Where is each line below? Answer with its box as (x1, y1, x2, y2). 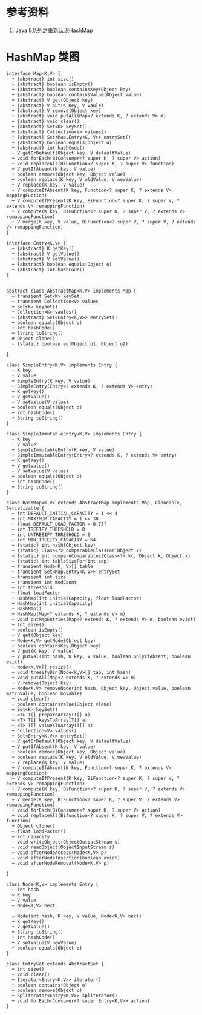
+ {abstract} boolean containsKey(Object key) (11, 86, 131, 93)
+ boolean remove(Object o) (11, 987, 83, 993)
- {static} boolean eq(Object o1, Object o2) (11, 340, 129, 347)
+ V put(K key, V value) (11, 648, 74, 654)
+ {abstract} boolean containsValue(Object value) (11, 91, 142, 98)
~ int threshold (11, 584, 53, 590)
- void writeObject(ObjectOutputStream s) (11, 839, 120, 845)
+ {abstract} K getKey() (11, 245, 74, 251)
